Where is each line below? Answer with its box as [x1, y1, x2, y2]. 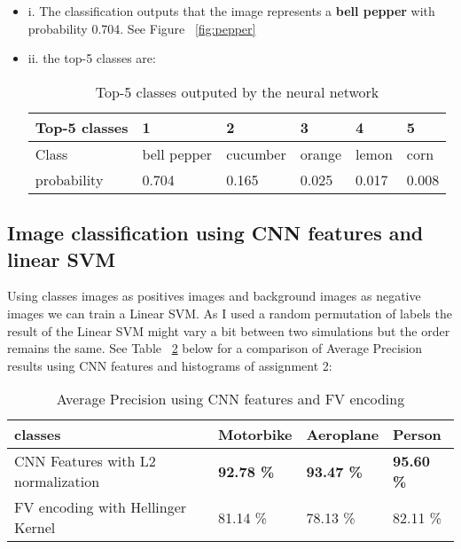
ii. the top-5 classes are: [27, 49, 156, 67]
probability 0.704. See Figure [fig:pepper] [27, 19, 256, 37]
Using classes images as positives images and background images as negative [7, 286, 421, 305]
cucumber [226, 143, 286, 164]
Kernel [14, 517, 56, 538]
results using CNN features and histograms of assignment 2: [7, 356, 332, 374]
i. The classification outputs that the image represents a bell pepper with [27, 2, 435, 20]
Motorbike [217, 424, 293, 445]
